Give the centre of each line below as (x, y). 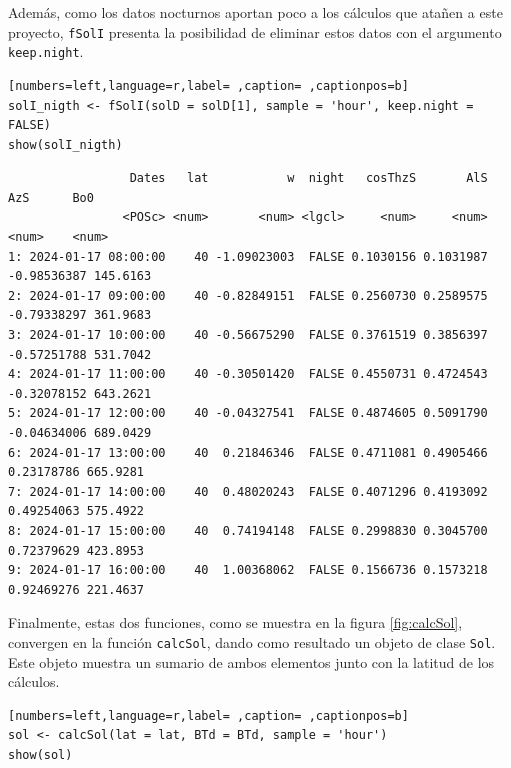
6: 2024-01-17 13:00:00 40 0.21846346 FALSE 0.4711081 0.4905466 (248, 452)
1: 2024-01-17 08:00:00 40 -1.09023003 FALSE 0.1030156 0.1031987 (248, 256)
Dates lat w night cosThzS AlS (308, 178)
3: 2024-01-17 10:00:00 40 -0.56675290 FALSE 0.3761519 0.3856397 (248, 335)
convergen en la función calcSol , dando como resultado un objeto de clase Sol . (252, 641)
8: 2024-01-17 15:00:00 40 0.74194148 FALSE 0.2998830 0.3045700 (248, 530)
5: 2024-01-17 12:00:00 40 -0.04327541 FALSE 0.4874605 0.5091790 (248, 413)
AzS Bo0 (51, 197)
